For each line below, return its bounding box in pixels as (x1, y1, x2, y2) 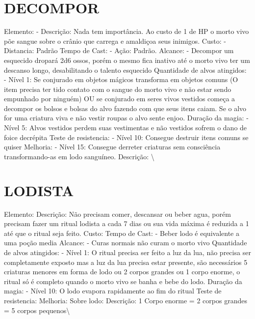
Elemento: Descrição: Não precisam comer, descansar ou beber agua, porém (4, 208, 231, 219)
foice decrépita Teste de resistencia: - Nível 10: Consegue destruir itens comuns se (4, 132, 249, 142)
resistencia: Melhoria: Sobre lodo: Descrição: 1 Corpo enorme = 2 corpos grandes (4, 295, 247, 305)
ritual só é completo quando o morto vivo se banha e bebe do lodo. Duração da (4, 276, 242, 286)
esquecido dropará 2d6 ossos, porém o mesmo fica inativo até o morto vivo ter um (4, 55, 250, 65)
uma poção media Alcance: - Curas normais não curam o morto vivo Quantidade (4, 237, 247, 248)
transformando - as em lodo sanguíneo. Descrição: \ (4, 151, 154, 161)
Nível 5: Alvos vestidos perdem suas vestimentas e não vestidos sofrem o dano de (4, 122, 247, 133)
